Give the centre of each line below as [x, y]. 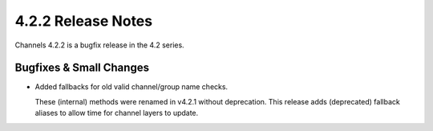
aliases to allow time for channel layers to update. [117, 113]
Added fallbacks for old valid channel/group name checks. [132, 87]
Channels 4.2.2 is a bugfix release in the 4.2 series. [99, 45]
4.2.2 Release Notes [83, 21]
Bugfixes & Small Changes [82, 68]
